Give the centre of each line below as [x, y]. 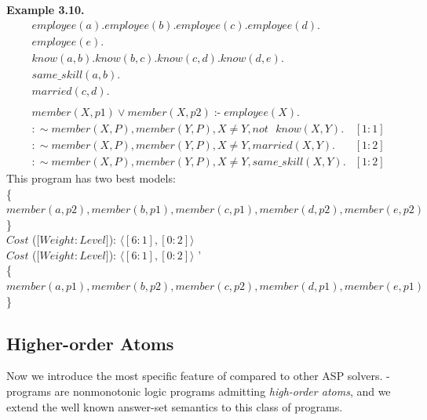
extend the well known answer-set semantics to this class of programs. [175, 406]
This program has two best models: [91, 177]
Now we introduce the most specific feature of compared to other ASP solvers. [195, 376]
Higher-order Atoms [90, 343]
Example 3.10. [46, 9]
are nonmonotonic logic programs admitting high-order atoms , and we [223, 391]
